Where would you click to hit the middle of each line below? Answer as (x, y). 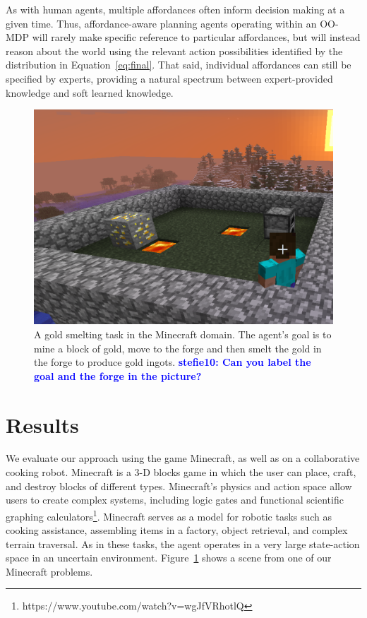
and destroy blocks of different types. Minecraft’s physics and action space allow (179, 486)
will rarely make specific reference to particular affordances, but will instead (196, 37)
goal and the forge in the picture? (118, 375)
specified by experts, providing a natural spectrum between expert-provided (169, 78)
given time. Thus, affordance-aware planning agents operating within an (161, 23)
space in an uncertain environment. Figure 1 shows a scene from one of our (169, 558)
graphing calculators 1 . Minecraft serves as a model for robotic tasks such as (169, 515)
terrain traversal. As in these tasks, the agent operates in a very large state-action (183, 543)
